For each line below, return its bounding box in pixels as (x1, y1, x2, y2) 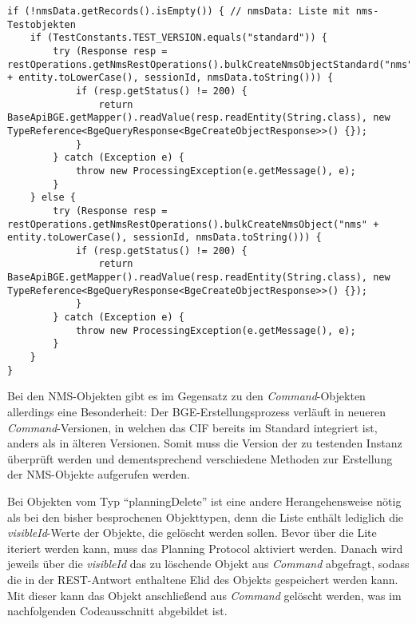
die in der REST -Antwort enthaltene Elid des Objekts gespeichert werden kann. (7, 570, 398, 587)
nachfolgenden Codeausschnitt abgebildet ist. (7, 602, 228, 619)
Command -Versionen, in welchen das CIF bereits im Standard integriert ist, (7, 419, 378, 435)
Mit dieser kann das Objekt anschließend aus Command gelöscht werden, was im (7, 586, 402, 603)
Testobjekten (7, 18, 76, 30)
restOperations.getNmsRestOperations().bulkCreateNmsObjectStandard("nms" (7, 58, 414, 70)
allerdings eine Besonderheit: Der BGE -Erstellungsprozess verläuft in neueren (7, 403, 386, 419)
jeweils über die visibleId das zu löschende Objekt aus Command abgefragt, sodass (7, 555, 410, 572)
